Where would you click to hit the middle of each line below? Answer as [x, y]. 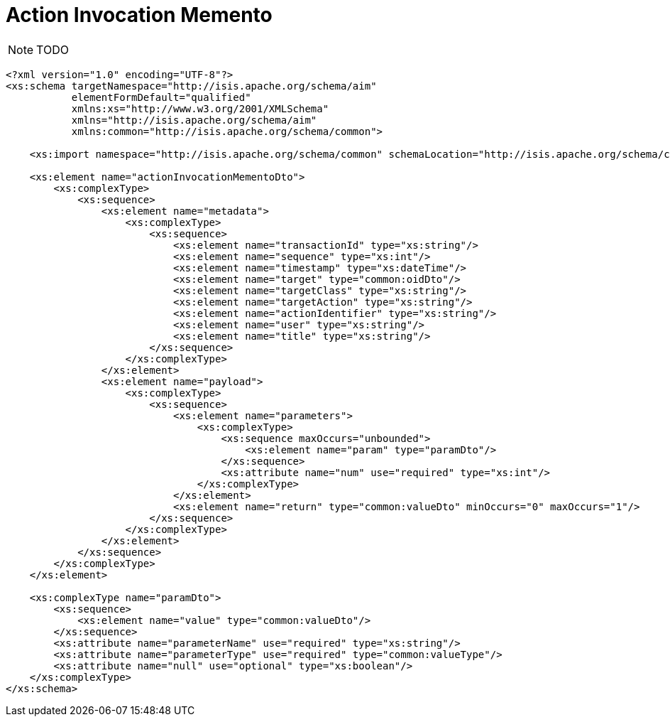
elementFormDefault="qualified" [161, 97]
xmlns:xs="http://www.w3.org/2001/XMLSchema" [200, 108]
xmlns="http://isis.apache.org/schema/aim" [194, 120]
